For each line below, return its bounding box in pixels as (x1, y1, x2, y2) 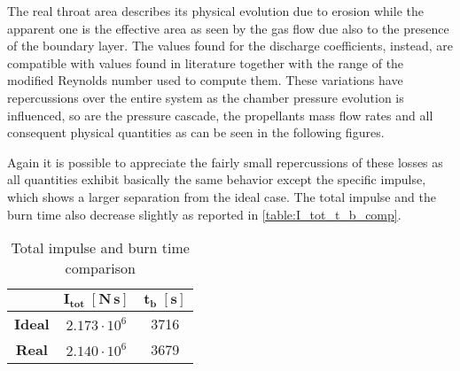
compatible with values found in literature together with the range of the (7, 53, 404, 72)
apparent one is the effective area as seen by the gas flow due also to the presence (7, 19, 449, 37)
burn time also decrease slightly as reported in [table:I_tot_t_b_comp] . (7, 205, 402, 223)
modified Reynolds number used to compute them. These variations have (7, 71, 403, 89)
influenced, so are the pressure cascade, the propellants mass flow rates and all (7, 105, 433, 124)
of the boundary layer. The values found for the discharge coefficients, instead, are (7, 36, 453, 55)
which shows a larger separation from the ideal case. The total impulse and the (7, 187, 436, 205)
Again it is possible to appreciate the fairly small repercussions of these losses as (7, 152, 443, 171)
